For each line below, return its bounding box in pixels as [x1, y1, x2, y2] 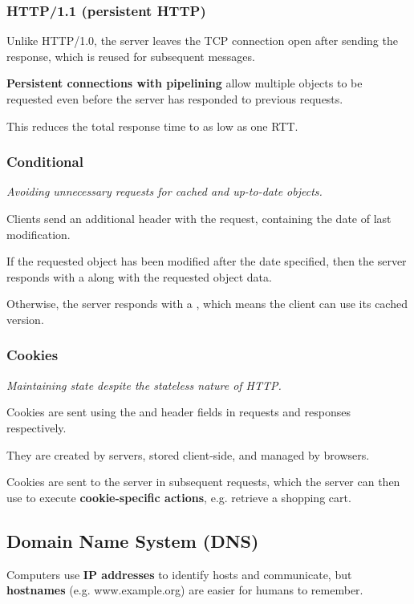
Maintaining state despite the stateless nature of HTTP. [6, 376, 282, 393]
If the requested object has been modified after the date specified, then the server [6, 253, 407, 270]
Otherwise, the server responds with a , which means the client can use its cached [6, 295, 408, 312]
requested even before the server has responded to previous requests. [6, 91, 343, 107]
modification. [6, 225, 71, 242]
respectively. [6, 419, 67, 436]
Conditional [6, 152, 83, 172]
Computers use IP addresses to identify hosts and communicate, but [6, 565, 352, 582]
